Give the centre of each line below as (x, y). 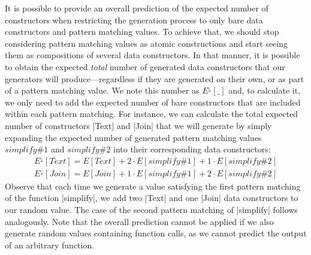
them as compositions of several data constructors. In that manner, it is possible (153, 55)
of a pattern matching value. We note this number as (102, 90)
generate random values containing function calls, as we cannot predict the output (156, 233)
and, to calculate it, (265, 90)
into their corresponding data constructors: (192, 149)
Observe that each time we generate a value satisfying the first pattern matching (153, 186)
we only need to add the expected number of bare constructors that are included (153, 102)
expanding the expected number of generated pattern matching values (133, 137)
